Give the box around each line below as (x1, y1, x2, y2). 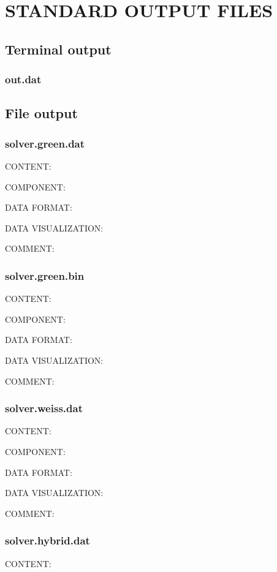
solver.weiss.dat (5, 401, 83, 416)
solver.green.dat (5, 135, 85, 151)
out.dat (5, 72, 42, 87)
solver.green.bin (5, 268, 85, 283)
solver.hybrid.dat (5, 533, 90, 548)
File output (5, 103, 78, 122)
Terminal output (5, 39, 112, 58)
